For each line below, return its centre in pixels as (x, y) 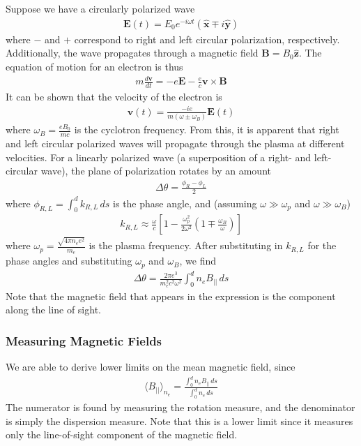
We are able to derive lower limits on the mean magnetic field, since (151, 366)
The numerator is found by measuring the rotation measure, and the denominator (180, 407)
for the (322, 245)
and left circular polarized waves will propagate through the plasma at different (175, 143)
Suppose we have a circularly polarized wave (100, 8)
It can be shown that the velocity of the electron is (114, 96)
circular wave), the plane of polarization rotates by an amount (138, 171)
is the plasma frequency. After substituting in (186, 245)
